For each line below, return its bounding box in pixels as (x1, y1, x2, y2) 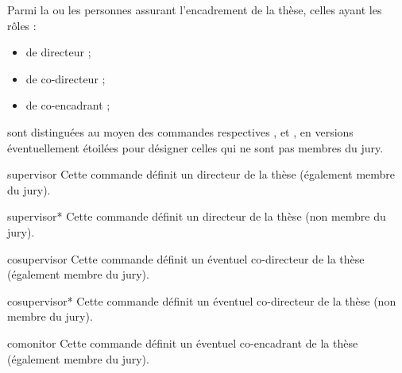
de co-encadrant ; (25, 97, 110, 113)
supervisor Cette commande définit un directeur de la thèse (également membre (7, 166, 396, 183)
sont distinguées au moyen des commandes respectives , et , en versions (7, 123, 354, 140)
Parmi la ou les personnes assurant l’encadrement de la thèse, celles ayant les (7, 2, 382, 17)
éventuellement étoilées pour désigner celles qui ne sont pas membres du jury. (7, 139, 384, 156)
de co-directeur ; (25, 70, 106, 87)
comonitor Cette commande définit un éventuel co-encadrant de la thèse (7, 334, 358, 351)
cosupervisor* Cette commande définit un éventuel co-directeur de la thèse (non (7, 292, 396, 309)
